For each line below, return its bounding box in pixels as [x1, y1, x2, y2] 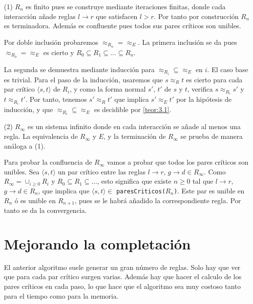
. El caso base [207, 64, 248, 74]
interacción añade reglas [4, 11, 76, 21]
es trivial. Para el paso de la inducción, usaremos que [4, 74, 163, 84]
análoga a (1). [4, 140, 45, 151]
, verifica [187, 84, 213, 94]
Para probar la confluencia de [4, 157, 92, 167]
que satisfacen [96, 11, 138, 21]
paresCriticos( [116, 188, 166, 195]
